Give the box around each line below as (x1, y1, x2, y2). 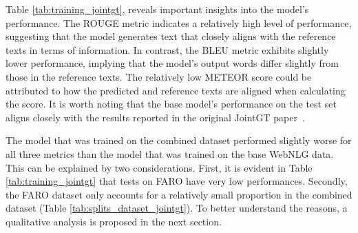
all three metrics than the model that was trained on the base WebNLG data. (6, 146, 334, 161)
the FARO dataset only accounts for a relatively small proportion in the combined (6, 187, 352, 201)
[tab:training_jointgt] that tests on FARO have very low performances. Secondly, (6, 174, 348, 188)
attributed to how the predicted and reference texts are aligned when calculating (6, 83, 346, 97)
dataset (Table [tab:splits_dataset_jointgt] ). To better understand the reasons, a (6, 201, 348, 215)
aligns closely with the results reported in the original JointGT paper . (6, 110, 305, 124)
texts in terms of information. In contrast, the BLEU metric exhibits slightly (6, 42, 329, 57)
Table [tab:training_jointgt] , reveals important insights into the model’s (6, 2, 309, 16)
